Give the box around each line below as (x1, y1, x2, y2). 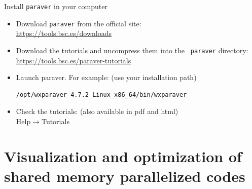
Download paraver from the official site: (16, 18, 141, 28)
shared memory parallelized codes (4, 165, 245, 186)
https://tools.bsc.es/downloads (16, 28, 112, 39)
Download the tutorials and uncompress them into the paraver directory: (16, 45, 248, 55)
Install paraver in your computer (4, 1, 107, 11)
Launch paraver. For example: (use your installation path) (16, 72, 197, 83)
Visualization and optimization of (4, 145, 242, 166)
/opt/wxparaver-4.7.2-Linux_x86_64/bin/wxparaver (16, 91, 187, 98)
